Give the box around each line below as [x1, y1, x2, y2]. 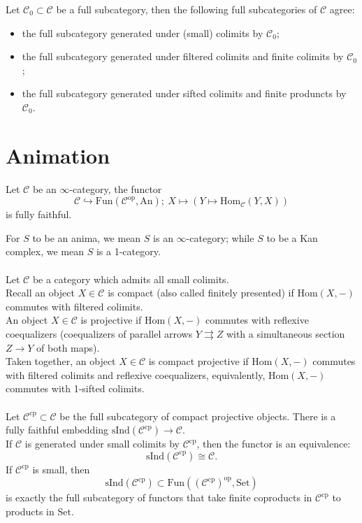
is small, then [32, 461, 90, 476]
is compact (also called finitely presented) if [108, 285, 294, 300]
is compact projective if [148, 354, 249, 368]
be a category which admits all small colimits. [32, 271, 229, 286]
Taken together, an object [6, 354, 116, 368]
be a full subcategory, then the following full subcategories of [56, 2, 317, 16]
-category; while [186, 230, 254, 245]
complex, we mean [6, 244, 84, 259]
